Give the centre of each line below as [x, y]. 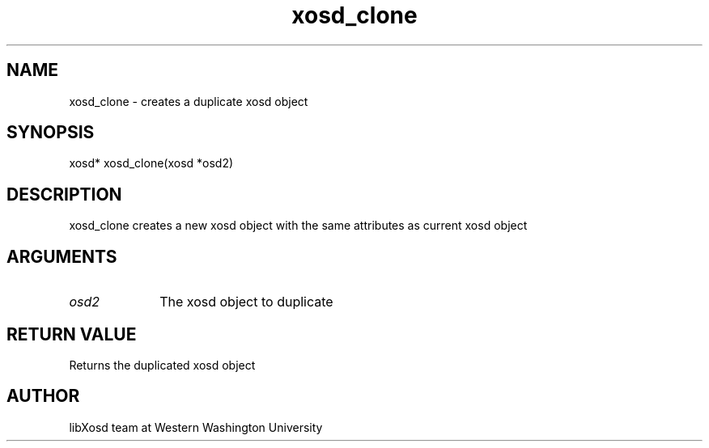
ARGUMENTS [62, 256]
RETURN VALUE [72, 334]
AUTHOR [43, 396]
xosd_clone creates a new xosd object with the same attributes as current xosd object [298, 226]
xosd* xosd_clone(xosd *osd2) [151, 163]
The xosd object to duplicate [246, 302]
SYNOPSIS [51, 133]
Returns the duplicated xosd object [162, 365]
